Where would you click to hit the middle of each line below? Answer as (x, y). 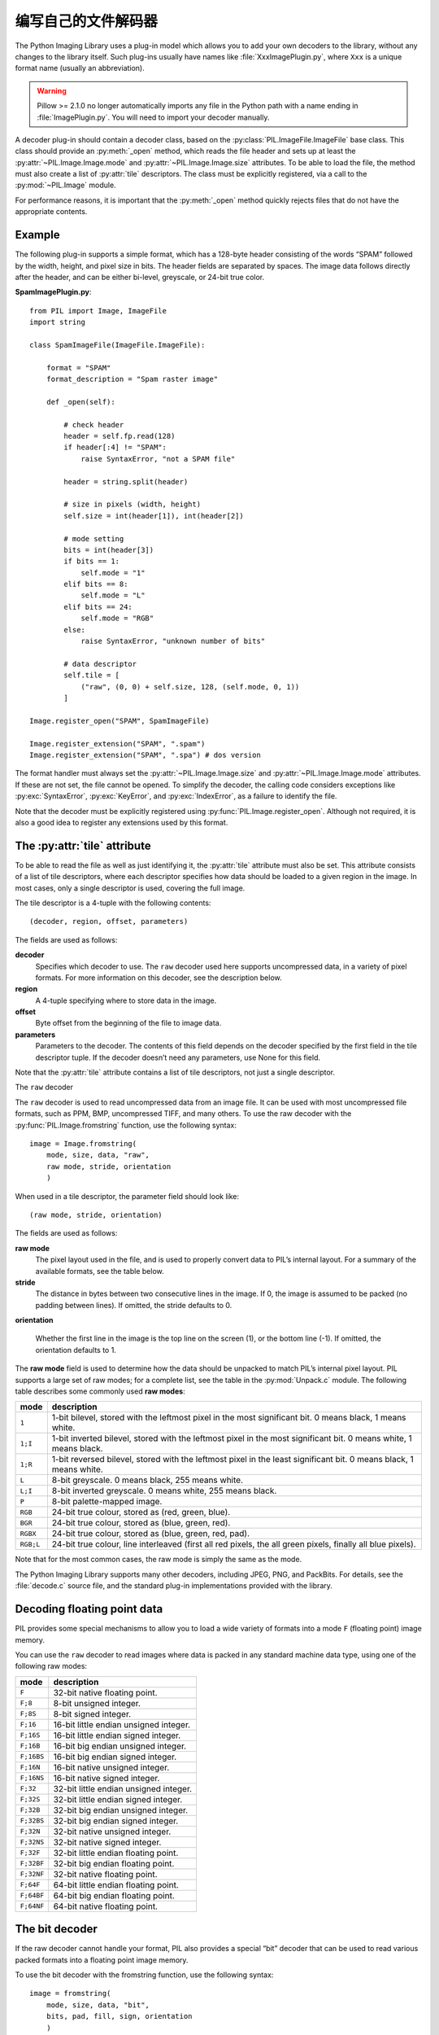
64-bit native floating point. (106, 1906)
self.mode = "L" (113, 595)
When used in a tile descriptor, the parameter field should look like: (127, 1196)
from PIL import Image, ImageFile (98, 311)
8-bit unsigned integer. (97, 1703)
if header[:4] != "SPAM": (115, 447)
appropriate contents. (51, 212)
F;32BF (32, 1864)
